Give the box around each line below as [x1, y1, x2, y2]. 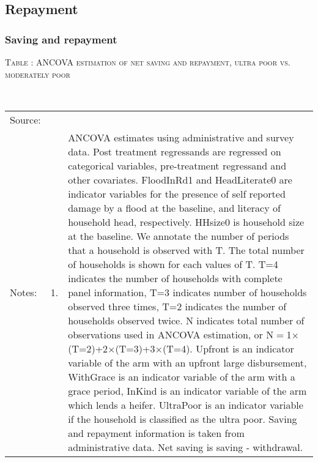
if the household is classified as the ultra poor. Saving [68, 411, 297, 426]
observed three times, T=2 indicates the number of [68, 299, 287, 313]
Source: [10, 112, 41, 127]
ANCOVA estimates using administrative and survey [68, 130, 294, 144]
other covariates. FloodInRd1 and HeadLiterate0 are [68, 172, 292, 187]
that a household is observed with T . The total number [68, 242, 305, 257]
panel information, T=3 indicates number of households [68, 285, 307, 299]
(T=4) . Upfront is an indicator [162, 341, 294, 356]
